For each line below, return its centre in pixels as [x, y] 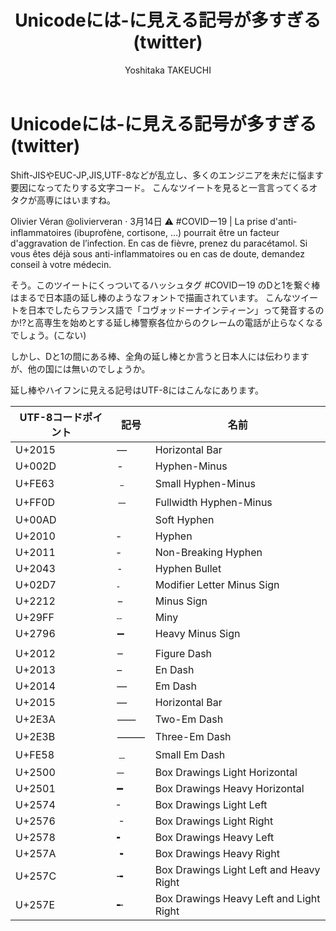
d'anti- [283, 221]
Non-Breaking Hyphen [208, 552]
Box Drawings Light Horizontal [226, 772]
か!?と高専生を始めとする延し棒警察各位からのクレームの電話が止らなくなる [167, 322]
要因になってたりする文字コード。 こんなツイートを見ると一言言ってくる [160, 187]
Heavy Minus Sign [197, 633]
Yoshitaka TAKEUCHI [168, 70]
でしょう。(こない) [48, 335]
